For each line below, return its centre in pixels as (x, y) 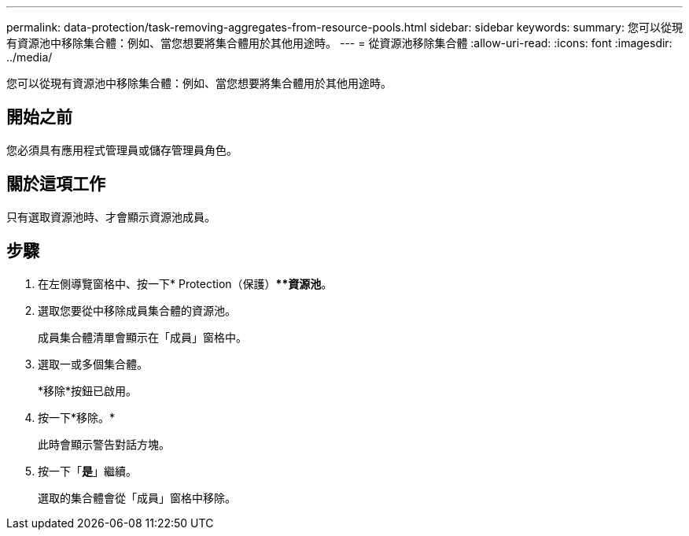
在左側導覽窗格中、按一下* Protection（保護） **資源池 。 (185, 283)
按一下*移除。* (77, 417)
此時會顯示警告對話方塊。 (104, 444)
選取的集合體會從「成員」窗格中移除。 (137, 497)
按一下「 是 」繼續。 (87, 471)
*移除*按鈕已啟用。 (88, 390)
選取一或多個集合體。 (93, 364)
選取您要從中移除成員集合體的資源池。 (137, 310)
